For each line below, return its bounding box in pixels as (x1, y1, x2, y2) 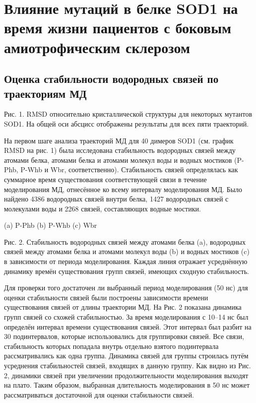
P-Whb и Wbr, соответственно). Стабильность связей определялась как (20, 164, 238, 175)
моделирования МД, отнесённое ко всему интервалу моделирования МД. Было (4, 184, 243, 194)
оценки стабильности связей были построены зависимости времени (4, 292, 208, 302)
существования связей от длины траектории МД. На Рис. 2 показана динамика (4, 302, 242, 312)
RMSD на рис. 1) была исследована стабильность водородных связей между (4, 145, 236, 155)
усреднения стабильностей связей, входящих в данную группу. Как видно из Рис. (4, 360, 251, 370)
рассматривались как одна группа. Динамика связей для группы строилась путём (4, 350, 249, 361)
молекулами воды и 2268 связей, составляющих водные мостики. (4, 203, 201, 213)
